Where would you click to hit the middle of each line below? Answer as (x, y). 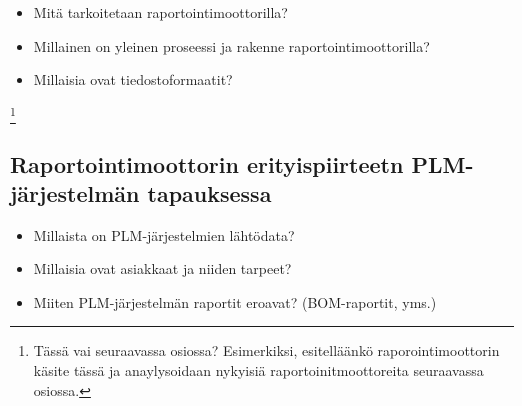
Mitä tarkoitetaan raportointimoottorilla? (160, 12)
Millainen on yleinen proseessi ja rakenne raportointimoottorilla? (231, 45)
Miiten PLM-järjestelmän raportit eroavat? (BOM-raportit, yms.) (235, 301)
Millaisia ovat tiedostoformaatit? (133, 79)
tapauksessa (209, 192)
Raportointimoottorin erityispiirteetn (207, 163)
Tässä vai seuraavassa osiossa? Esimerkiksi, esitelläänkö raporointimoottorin (266, 350)
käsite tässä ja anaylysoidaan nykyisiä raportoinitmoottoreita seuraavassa (258, 370)
